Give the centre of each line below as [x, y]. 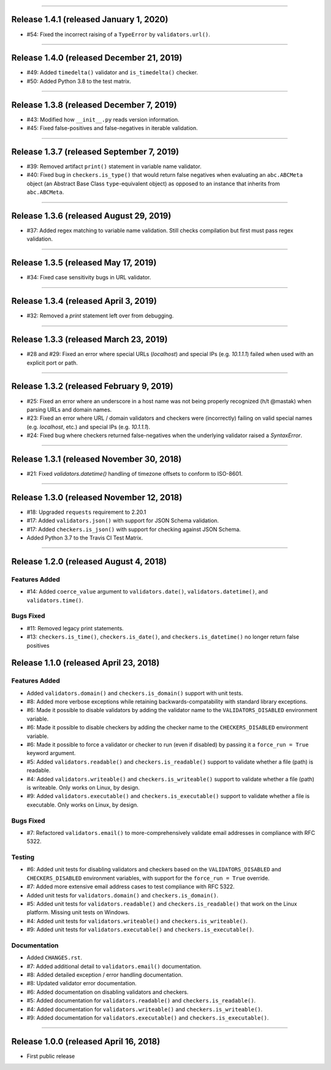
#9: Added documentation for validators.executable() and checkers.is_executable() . [148, 1018]
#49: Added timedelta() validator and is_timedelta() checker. [112, 72]
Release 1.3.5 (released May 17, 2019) [84, 263]
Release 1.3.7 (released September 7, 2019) [95, 151]
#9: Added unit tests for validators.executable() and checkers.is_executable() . [140, 929]
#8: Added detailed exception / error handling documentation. [105, 975]
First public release [51, 1056]
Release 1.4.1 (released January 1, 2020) [90, 19]
